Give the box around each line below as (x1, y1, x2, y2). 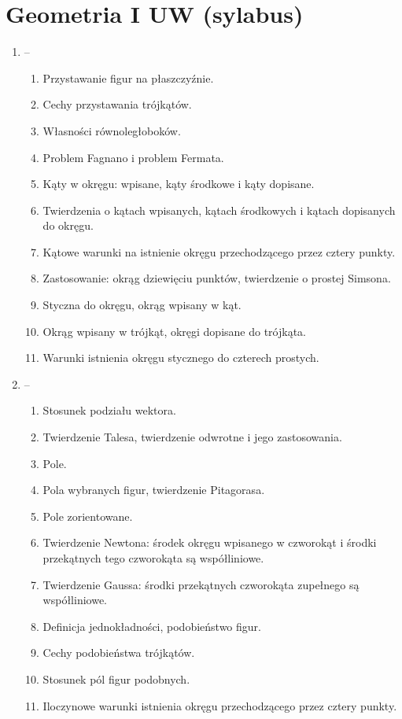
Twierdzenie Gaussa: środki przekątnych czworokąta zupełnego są (42, 576, 360, 592)
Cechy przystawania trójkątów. (42, 96, 192, 112)
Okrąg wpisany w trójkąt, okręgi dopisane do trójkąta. (42, 323, 307, 339)
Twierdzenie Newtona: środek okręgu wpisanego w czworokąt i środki (42, 534, 377, 551)
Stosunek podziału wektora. (42, 402, 176, 418)
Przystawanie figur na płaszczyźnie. (42, 69, 214, 86)
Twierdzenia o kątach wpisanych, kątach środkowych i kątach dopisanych (42, 201, 396, 218)
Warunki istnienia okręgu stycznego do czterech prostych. (42, 349, 319, 366)
